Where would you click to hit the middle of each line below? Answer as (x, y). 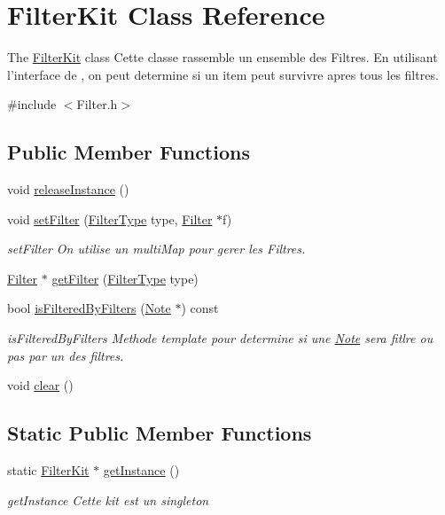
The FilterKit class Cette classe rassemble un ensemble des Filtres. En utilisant (222, 57)
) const (200, 308)
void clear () (40, 385)
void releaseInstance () (68, 189)
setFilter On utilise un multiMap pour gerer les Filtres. (156, 249)
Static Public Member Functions (160, 433)
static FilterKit (48, 470)
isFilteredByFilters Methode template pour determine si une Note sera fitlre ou (220, 338)
